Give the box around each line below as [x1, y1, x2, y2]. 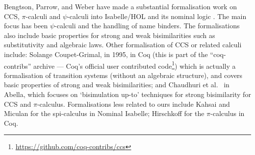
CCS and [4, 98, 31, 109]
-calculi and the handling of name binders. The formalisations [54, 20, 240, 31]
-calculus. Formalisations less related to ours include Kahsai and [37, 98, 230, 109]
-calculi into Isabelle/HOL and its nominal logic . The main [67, 11, 247, 21]
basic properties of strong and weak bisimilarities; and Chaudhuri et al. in [4, 79, 229, 90]
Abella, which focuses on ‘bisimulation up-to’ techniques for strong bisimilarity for [4, 89, 251, 99]
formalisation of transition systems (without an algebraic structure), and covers [4, 70, 243, 80]
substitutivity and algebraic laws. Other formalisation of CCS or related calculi [4, 39, 242, 50]
